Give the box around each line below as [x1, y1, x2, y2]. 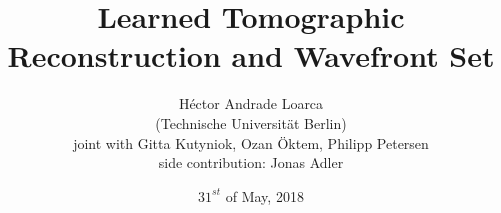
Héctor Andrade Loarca [178, 93, 324, 114]
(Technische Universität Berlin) [155, 112, 347, 133]
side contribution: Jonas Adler [158, 152, 344, 173]
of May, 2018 [225, 185, 304, 206]
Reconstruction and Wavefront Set [7, 35, 495, 76]
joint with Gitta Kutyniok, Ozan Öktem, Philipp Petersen [73, 132, 429, 153]
